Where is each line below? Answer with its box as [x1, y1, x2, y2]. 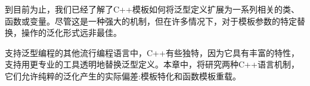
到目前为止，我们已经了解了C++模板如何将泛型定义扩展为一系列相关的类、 [5, 3, 299, 15]
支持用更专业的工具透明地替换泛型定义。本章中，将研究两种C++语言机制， [5, 58, 299, 70]
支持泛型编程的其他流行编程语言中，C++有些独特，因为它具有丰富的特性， [5, 46, 299, 59]
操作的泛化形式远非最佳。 [21, 26, 122, 39]
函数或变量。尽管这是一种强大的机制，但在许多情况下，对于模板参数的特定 [5, 14, 297, 27]
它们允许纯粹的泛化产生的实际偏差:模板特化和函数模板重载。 [5, 69, 241, 82]
